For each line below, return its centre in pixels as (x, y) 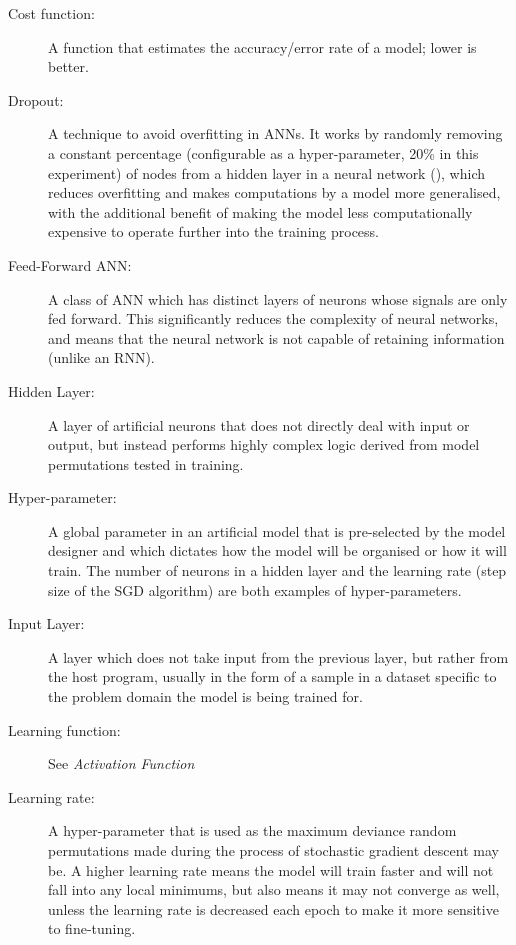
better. (68, 66)
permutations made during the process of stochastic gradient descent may (273, 850)
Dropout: (36, 99)
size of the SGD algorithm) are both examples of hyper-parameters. (255, 589)
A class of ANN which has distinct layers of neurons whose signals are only (278, 298)
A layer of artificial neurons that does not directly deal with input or (259, 424)
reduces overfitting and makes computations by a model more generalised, (274, 192)
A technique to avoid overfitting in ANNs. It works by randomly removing (275, 133)
